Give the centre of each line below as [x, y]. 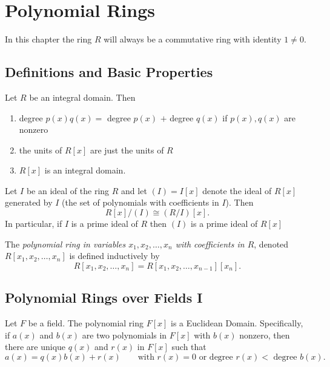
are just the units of [127, 150]
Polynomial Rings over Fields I [104, 298]
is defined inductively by [114, 256]
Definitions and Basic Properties [109, 72]
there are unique [35, 347]
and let [134, 190]
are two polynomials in [124, 335]
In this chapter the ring [48, 39]
